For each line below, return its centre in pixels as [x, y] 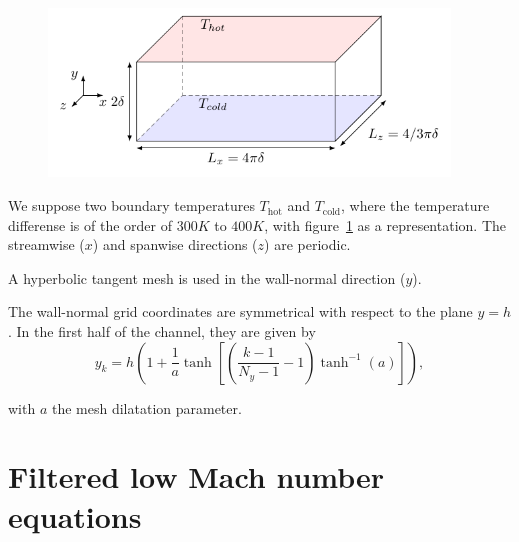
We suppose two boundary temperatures [131, 205]
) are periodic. [307, 244]
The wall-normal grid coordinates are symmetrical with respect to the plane [240, 311]
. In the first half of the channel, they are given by [162, 331]
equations [75, 515]
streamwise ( [46, 244]
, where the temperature [415, 205]
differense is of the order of [90, 224]
